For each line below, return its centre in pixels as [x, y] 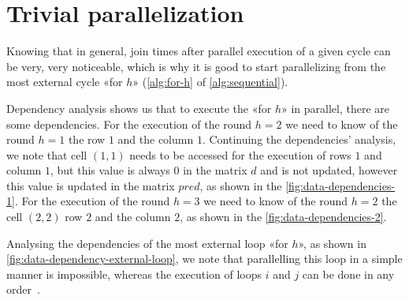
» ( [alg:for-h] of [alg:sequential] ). [210, 82]
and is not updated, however [329, 170]
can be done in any [348, 274]
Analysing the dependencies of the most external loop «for [147, 243]
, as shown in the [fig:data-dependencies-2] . [283, 217]
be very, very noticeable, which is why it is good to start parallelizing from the [196, 66]
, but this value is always [110, 170]
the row [87, 139]
